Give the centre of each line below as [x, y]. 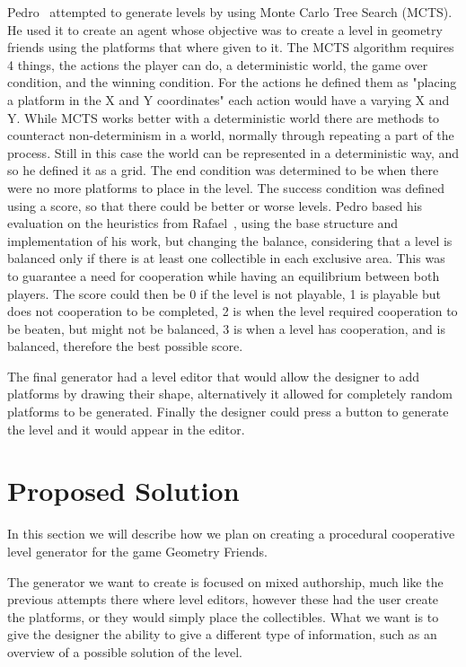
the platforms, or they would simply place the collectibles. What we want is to [223, 616]
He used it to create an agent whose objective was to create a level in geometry [225, 29]
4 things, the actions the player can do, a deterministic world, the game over [218, 64]
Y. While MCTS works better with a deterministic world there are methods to [224, 117]
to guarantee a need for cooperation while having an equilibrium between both [224, 275]
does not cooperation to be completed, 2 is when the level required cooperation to [233, 311]
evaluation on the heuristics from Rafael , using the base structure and [203, 223]
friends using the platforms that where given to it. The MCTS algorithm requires [231, 47]
